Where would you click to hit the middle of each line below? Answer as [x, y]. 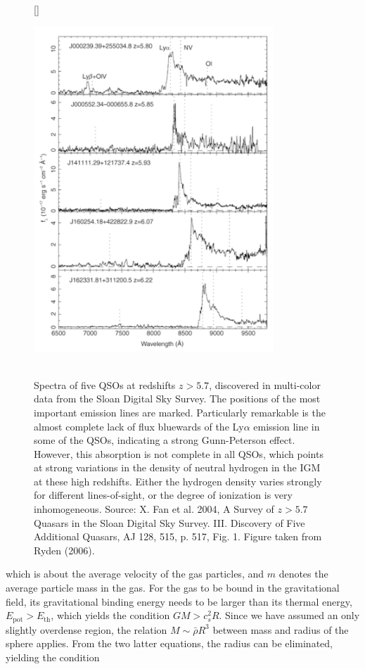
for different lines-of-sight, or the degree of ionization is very [163, 495]
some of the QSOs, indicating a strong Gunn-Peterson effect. [165, 440]
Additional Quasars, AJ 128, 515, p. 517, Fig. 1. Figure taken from [178, 536]
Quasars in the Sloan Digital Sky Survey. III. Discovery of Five [169, 522]
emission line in [287, 426]
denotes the [303, 574]
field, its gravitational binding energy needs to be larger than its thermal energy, [179, 601]
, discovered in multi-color [265, 384]
